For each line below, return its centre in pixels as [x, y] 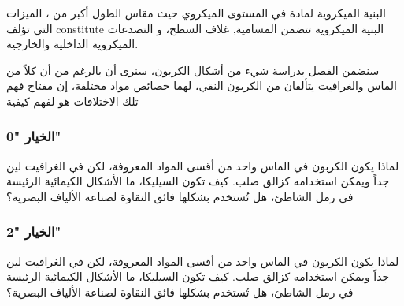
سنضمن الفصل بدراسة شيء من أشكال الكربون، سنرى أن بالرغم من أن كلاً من [193, 70]
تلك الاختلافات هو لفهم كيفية [72, 101]
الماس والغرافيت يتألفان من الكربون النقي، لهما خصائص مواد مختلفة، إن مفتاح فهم [202, 86]
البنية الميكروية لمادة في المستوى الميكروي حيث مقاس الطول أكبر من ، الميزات [196, 13]
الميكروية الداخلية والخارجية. [72, 44]
